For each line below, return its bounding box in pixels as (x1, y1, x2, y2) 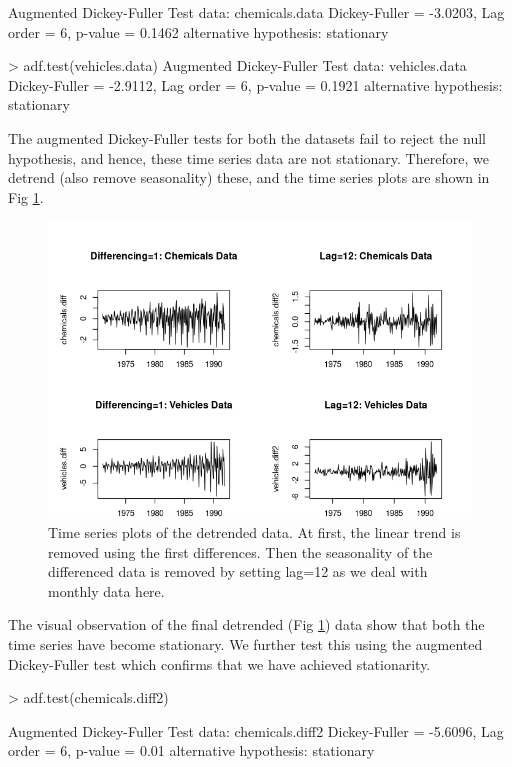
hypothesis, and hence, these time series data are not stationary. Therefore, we (8, 147, 489, 168)
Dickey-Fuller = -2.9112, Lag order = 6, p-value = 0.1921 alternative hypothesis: (8, 74, 503, 95)
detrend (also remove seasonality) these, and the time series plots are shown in (8, 167, 490, 188)
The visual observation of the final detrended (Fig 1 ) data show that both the (8, 614, 485, 635)
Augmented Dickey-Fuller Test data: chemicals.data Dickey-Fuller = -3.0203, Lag (8, 2, 505, 22)
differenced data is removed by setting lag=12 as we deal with (48, 561, 428, 582)
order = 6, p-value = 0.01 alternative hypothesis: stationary (8, 740, 375, 761)
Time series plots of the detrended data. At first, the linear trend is (48, 522, 461, 543)
